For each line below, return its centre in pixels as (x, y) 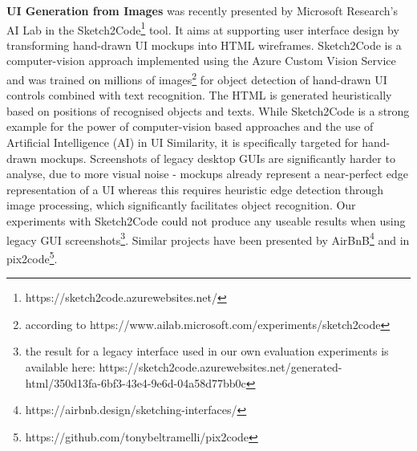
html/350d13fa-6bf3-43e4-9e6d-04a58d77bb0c (136, 382)
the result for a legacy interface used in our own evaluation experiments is (207, 351)
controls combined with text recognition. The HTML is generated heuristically (199, 95)
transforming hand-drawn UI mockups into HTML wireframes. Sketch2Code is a (204, 45)
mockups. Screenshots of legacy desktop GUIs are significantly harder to (218, 158)
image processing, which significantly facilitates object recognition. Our (181, 205)
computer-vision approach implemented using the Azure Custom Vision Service (201, 61)
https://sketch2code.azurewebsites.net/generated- (221, 366)
